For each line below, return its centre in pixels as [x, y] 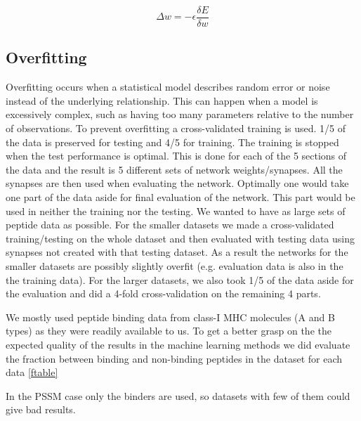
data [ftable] [32, 372]
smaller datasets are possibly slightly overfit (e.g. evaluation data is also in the [175, 265]
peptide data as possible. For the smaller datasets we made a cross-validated [170, 225]
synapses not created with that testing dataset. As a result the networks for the [177, 252]
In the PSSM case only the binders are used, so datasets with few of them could [178, 395]
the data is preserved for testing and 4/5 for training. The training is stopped [172, 142]
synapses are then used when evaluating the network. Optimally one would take [177, 183]
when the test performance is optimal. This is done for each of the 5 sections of [176, 156]
